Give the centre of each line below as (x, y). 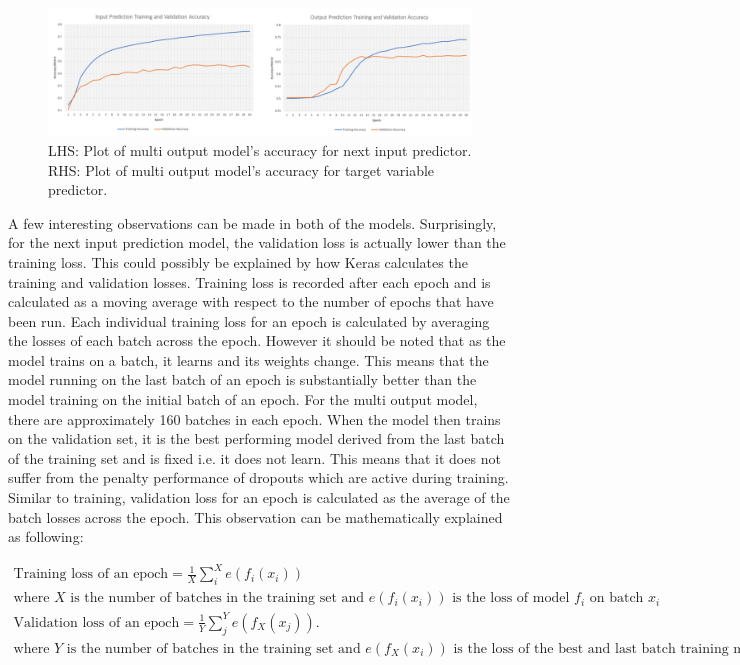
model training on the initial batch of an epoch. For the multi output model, (243, 399)
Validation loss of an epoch (96, 622)
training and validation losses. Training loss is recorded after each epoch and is (249, 281)
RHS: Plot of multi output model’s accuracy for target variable (241, 169)
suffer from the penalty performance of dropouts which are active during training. (258, 477)
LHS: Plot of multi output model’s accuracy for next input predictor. (260, 149)
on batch (616, 598)
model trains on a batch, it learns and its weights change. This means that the (248, 359)
